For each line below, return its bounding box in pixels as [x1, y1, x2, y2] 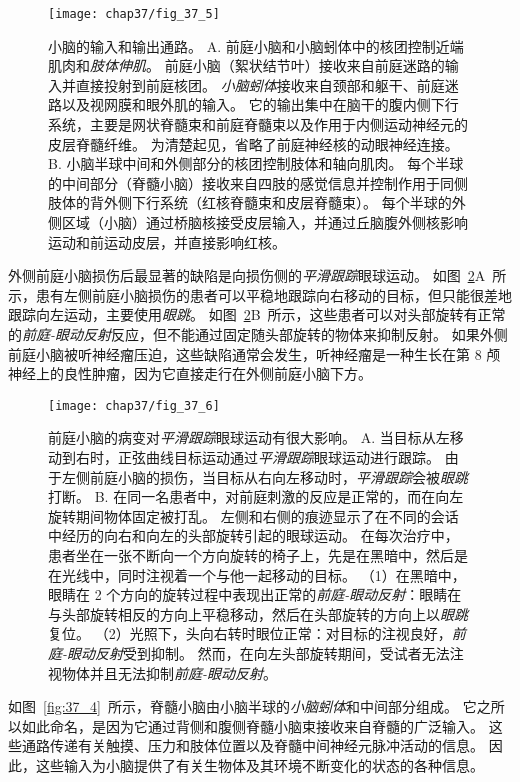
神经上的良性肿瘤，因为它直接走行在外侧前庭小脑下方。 [8, 363, 372, 384]
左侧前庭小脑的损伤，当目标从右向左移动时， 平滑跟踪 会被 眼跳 [61, 466, 468, 487]
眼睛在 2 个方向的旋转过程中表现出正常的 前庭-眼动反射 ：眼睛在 [48, 584, 462, 605]
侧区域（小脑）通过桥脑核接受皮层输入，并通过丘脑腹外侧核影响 [48, 212, 468, 232]
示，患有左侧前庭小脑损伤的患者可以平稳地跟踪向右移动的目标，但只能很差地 [8, 284, 512, 305]
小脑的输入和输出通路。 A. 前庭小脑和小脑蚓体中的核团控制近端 [48, 35, 464, 56]
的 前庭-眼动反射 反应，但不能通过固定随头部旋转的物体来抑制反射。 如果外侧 [8, 323, 508, 344]
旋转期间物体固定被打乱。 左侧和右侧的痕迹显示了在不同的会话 [48, 505, 459, 526]
